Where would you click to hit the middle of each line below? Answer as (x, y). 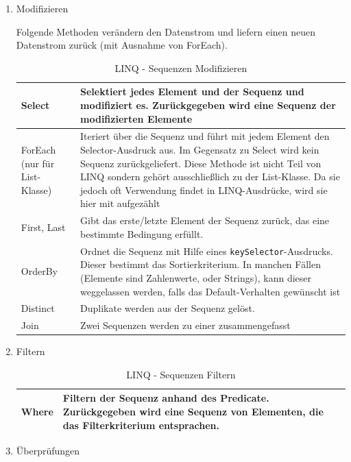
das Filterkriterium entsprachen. (141, 425)
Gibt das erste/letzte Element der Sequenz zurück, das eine (205, 220)
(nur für (38, 163)
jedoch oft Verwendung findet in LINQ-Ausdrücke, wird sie (204, 190)
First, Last (43, 227)
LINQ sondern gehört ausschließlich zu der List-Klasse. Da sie (210, 177)
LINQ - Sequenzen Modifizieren (181, 68)
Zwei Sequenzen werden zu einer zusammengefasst (185, 325)
